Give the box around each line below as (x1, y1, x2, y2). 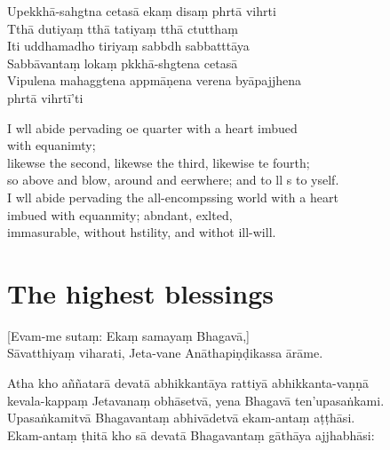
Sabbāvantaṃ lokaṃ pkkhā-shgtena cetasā (7, 53, 238, 72)
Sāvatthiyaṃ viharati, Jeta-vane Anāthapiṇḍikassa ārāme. (7, 343, 323, 362)
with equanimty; (7, 136, 96, 154)
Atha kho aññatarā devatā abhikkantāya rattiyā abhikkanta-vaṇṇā (7, 374, 369, 392)
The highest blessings (7, 274, 274, 311)
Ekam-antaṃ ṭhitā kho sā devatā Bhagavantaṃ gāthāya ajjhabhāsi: (7, 425, 375, 444)
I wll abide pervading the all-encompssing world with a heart (7, 187, 338, 206)
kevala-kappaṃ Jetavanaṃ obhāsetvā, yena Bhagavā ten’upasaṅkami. (7, 391, 385, 409)
